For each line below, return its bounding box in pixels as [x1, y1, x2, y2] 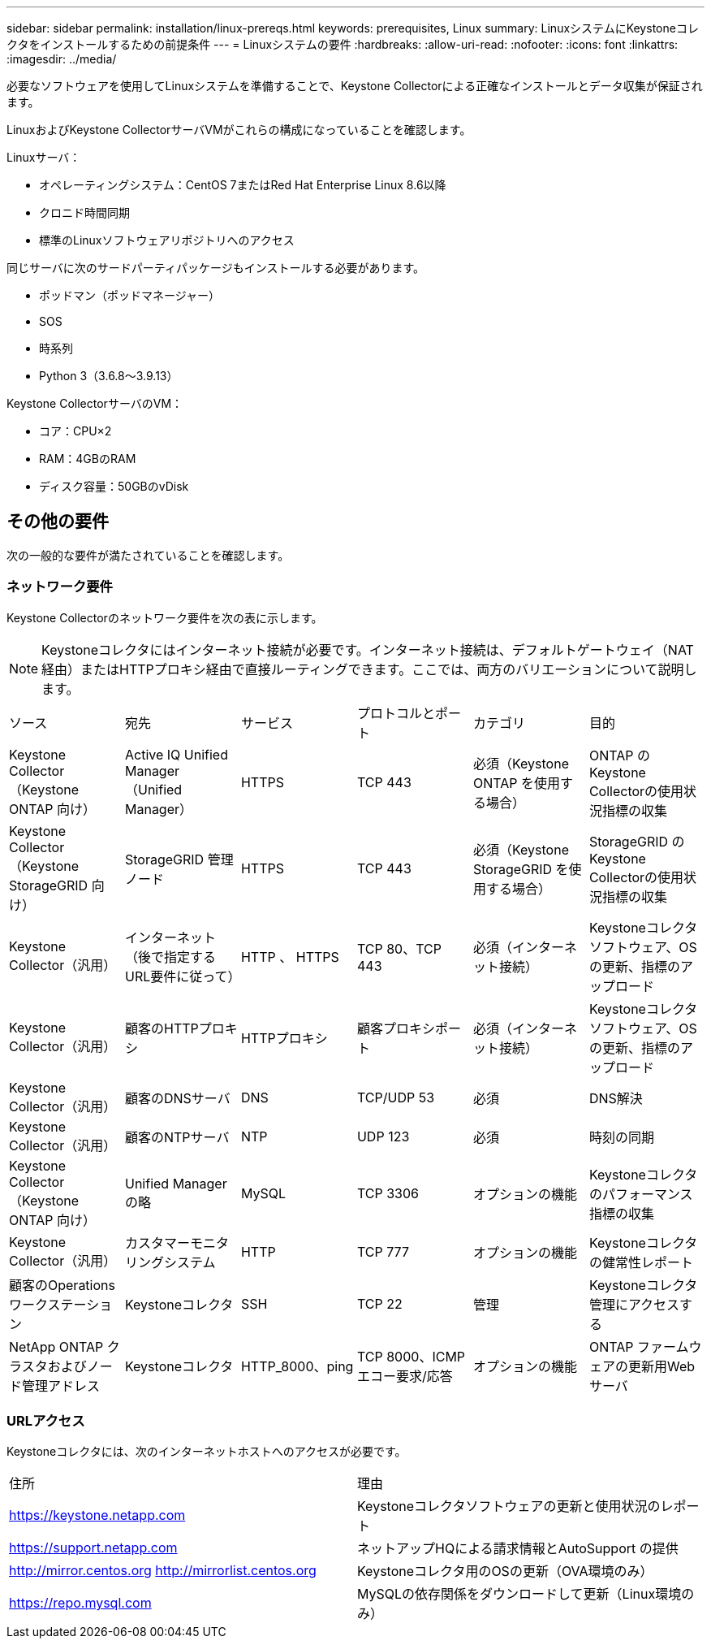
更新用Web [627, 1357, 696, 1374]
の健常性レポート [588, 1253, 693, 1271]
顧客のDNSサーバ [124, 1089, 231, 1106]
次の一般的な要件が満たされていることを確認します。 [6, 548, 290, 562]
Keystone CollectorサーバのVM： [6, 396, 183, 410]
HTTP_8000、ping [240, 1357, 354, 1374]
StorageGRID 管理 [124, 851, 234, 868]
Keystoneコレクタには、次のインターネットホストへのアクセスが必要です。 [6, 1444, 407, 1459]
